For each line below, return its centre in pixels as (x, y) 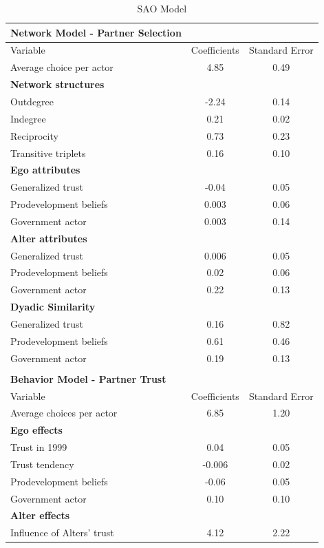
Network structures (57, 84)
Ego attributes (45, 170)
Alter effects (40, 515)
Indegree (28, 118)
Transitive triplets (48, 152)
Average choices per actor (64, 413)
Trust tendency (42, 464)
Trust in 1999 (39, 447)
